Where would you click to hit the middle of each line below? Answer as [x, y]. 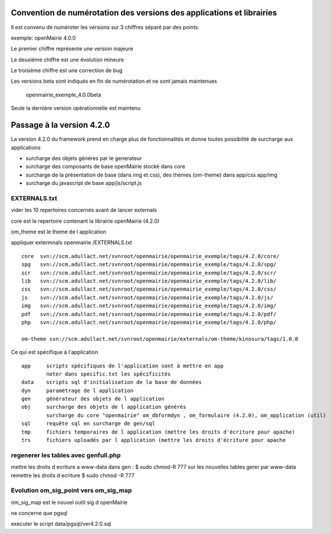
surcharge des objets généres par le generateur [84, 158]
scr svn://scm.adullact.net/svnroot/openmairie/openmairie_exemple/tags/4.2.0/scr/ [149, 273]
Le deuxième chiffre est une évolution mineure [67, 60]
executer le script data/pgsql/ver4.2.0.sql [61, 524]
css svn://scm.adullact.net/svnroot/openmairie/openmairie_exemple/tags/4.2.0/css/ [149, 289]
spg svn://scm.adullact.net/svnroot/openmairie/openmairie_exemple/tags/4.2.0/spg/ [149, 265]
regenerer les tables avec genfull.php [66, 455]
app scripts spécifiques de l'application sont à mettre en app [122, 366]
